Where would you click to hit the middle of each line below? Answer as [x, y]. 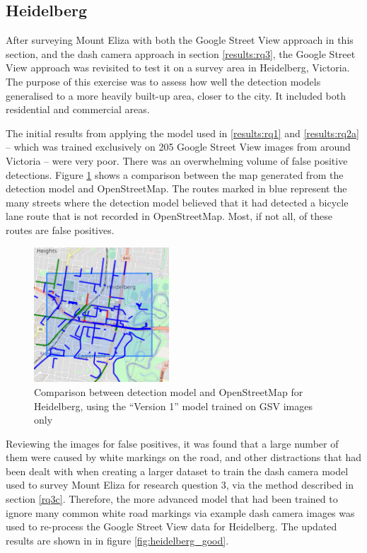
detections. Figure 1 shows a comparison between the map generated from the [175, 174]
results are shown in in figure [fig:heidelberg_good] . [117, 540]
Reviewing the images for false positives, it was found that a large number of [172, 443]
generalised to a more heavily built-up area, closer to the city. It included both [176, 95]
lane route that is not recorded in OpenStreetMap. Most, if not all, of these [169, 216]
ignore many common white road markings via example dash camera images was [180, 512]
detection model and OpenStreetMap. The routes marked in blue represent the [176, 188]
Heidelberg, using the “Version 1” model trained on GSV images [174, 406]
